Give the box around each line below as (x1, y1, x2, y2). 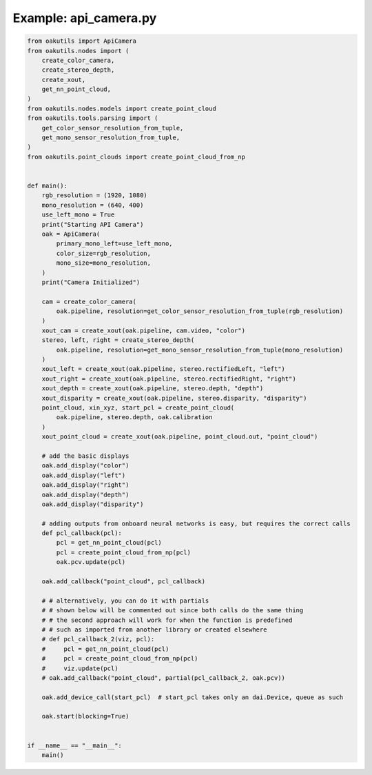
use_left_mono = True (41, 211, 115, 219)
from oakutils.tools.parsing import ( (27, 114, 158, 122)
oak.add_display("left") (41, 471, 126, 479)
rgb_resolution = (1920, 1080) (41, 192, 147, 199)
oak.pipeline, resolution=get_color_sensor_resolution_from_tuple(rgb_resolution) (56, 308, 344, 315)
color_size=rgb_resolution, (56, 249, 152, 257)
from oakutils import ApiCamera (27, 37, 137, 45)
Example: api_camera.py (12, 10, 157, 26)
